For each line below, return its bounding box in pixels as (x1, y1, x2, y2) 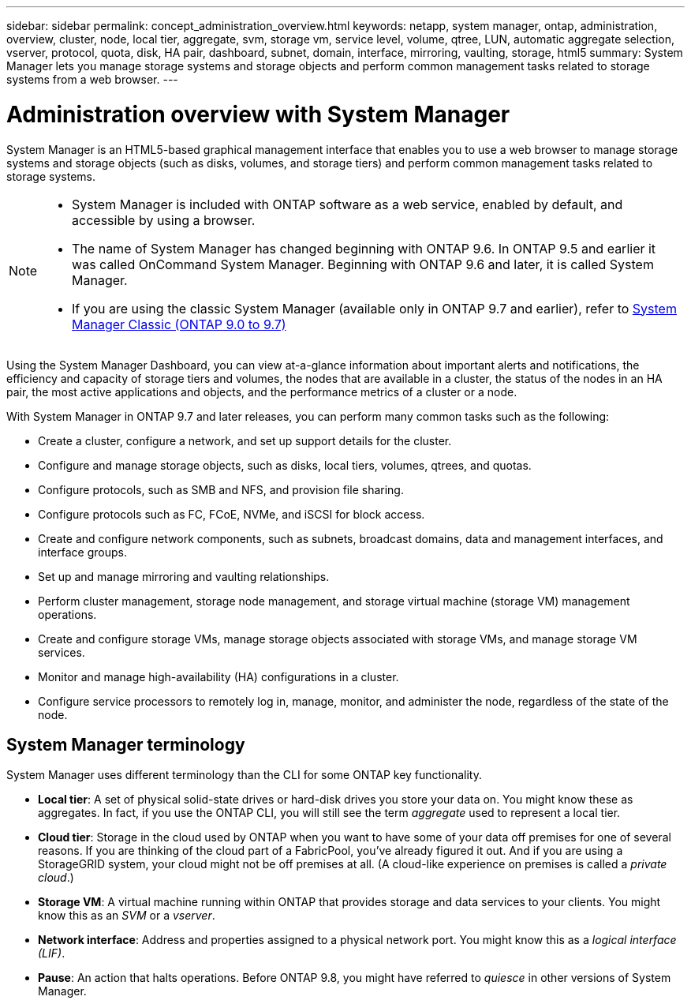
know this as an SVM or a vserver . (38, 908, 215, 923)
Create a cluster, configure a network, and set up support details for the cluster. (38, 433, 452, 448)
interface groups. (38, 545, 127, 559)
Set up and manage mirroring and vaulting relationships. (38, 569, 330, 583)
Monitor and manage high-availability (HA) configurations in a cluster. (38, 669, 399, 684)
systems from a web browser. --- (6, 73, 178, 86)
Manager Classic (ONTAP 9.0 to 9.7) (72, 316, 286, 332)
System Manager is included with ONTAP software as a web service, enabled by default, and (72, 196, 623, 212)
